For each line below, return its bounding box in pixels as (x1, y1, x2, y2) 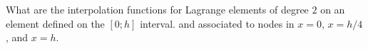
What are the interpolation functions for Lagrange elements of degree (6, 2, 309, 16)
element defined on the (6, 16, 105, 31)
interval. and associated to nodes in (140, 16, 295, 31)
